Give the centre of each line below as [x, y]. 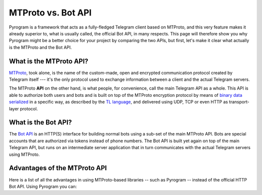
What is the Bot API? [41, 123]
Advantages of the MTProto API [58, 168]
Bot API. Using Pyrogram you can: [43, 186]
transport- [239, 102]
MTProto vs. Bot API [50, 13]
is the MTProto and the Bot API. [41, 47]
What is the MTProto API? [49, 61]
